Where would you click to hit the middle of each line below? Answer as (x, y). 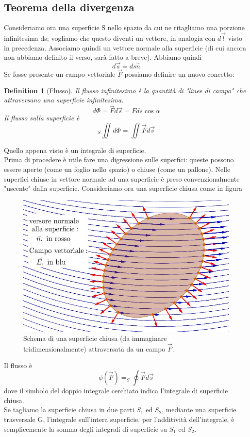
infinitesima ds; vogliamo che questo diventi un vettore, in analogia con (110, 38)
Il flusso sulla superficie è (42, 118)
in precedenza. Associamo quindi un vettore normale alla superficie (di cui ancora (125, 47)
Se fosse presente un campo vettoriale (60, 74)
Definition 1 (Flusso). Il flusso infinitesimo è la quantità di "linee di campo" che (125, 90)
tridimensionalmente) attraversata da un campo (94, 348)
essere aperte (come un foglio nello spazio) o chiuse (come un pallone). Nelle (117, 169)
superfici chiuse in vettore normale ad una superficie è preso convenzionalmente (122, 178)
